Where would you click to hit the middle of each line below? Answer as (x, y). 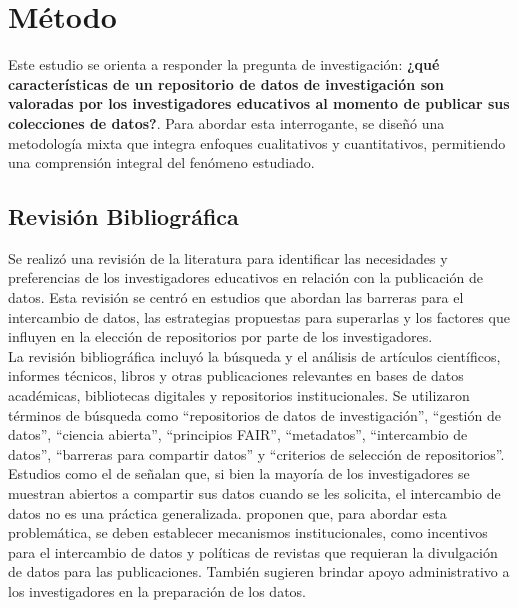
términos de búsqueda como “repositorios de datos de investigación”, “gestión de (254, 414)
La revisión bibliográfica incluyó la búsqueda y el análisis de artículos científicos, (254, 355)
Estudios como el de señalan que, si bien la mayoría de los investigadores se (239, 473)
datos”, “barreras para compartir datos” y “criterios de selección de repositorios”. (256, 453)
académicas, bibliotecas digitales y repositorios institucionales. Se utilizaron (239, 395)
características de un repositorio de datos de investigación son (226, 83)
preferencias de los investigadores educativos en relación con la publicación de (245, 277)
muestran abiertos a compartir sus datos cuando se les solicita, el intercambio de (254, 493)
